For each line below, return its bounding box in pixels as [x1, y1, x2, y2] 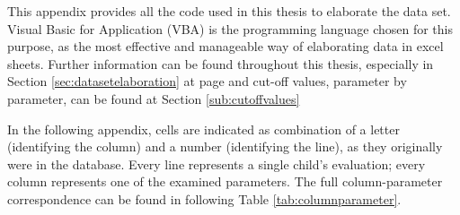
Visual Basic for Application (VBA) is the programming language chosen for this [7, 19, 453, 38]
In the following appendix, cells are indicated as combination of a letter [7, 119, 400, 138]
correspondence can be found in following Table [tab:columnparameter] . [7, 189, 402, 208]
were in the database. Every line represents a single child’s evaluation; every [7, 154, 426, 173]
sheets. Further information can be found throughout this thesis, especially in [7, 54, 434, 73]
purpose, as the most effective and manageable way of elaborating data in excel [7, 37, 444, 56]
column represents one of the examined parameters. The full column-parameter [7, 172, 443, 191]
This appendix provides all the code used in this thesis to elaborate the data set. [7, 2, 451, 20]
